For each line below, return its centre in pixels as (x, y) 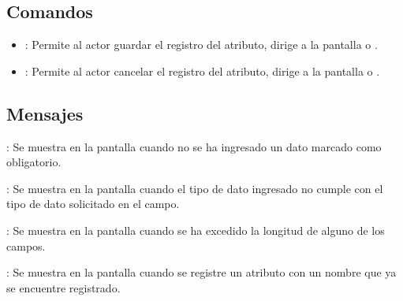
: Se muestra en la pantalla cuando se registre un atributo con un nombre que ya (201, 272)
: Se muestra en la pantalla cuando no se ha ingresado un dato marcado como (194, 146)
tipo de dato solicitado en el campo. (93, 204)
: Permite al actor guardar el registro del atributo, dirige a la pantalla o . (201, 45)
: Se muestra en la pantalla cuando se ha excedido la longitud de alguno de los (196, 230)
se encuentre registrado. (63, 287)
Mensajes (45, 113)
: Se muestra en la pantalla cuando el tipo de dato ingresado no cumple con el (195, 188)
